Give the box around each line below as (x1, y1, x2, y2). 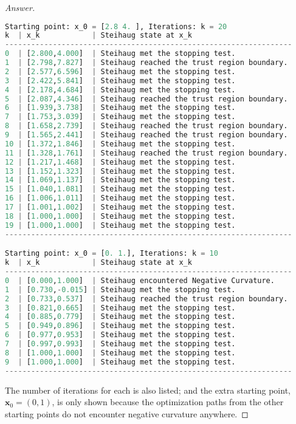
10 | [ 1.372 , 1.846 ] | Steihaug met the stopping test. (5, 139, 236, 148)
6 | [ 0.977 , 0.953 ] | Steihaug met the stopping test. (5, 330, 236, 340)
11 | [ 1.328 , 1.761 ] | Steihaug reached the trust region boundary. (5, 148, 288, 157)
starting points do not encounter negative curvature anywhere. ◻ (5, 407, 249, 420)
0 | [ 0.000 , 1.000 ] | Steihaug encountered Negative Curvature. (5, 276, 275, 285)
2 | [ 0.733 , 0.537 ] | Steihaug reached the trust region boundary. (5, 294, 288, 303)
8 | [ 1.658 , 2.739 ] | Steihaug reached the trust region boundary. (5, 121, 288, 131)
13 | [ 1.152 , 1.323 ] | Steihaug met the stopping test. (5, 166, 236, 176)
